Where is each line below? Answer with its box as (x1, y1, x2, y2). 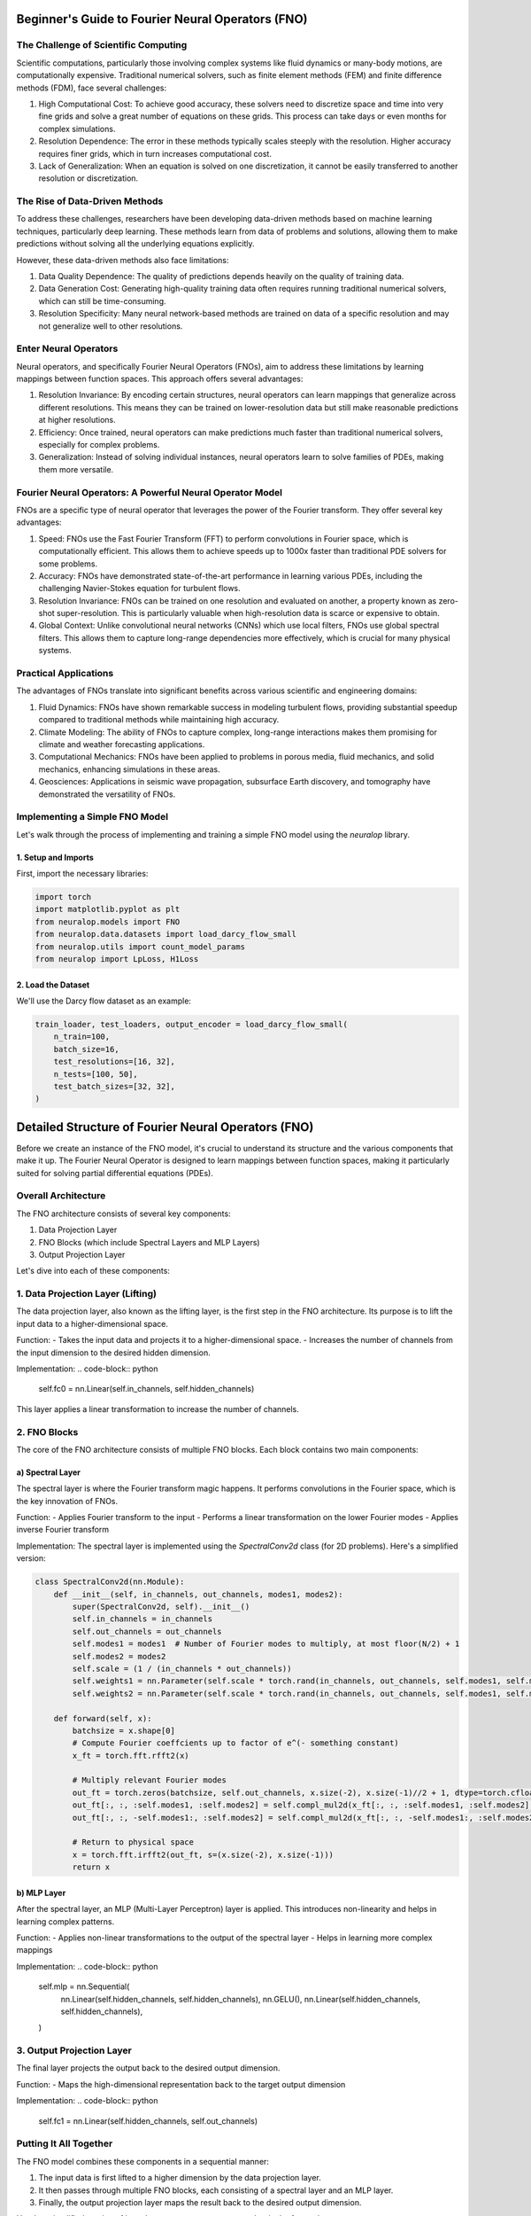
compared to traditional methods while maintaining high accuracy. (38, 714, 280, 725)
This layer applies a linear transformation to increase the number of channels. (16, 1403, 300, 1414)
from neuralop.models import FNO (35, 917, 181, 926)
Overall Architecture (16, 1190, 106, 1202)
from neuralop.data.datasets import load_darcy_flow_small (35, 929, 296, 940)
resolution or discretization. (38, 173, 139, 183)
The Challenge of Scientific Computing (16, 39, 188, 51)
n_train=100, (53, 1032, 111, 1042)
